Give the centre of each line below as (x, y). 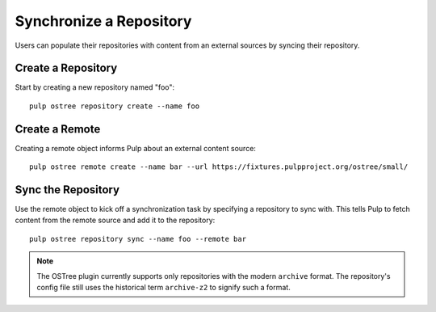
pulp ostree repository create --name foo (115, 106)
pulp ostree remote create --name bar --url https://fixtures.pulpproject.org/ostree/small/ (219, 167)
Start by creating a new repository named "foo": (95, 87)
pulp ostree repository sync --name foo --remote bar (138, 239)
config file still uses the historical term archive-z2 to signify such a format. (163, 287)
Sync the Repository (67, 190)
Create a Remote (58, 129)
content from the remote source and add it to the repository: (115, 220)
